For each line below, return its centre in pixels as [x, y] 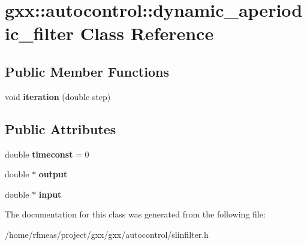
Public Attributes [61, 128]
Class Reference [147, 33]
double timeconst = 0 [47, 154]
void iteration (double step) [58, 96]
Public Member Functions [87, 71]
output [53, 174]
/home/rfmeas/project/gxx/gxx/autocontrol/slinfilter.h [107, 234]
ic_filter [39, 33]
